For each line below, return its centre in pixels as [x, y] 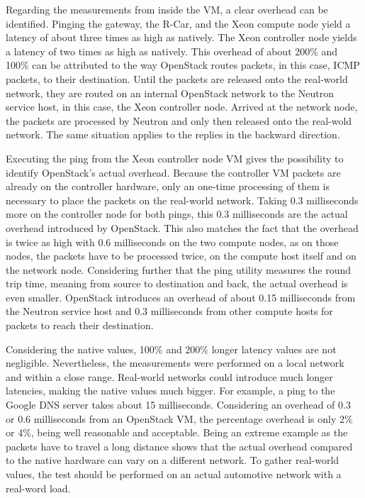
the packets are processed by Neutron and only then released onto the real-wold [179, 120]
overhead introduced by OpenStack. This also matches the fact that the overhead [182, 227]
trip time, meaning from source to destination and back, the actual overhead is [177, 283]
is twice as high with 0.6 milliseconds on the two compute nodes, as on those [172, 242]
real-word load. [38, 488]
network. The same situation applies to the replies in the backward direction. [173, 134]
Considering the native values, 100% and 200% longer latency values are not [171, 349]
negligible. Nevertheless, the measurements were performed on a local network [175, 363]
